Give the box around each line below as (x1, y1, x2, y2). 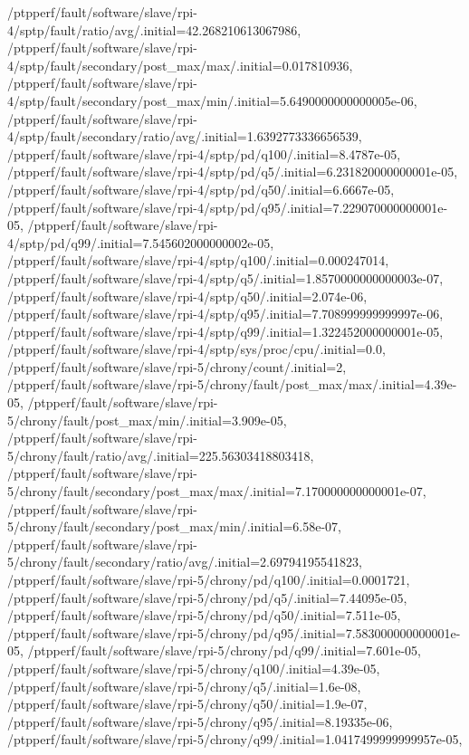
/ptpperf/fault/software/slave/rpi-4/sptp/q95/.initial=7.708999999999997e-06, (7, 304, 444, 323)
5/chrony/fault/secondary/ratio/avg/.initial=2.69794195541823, (7, 552, 362, 571)
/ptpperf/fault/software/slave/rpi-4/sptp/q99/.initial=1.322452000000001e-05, (7, 321, 444, 340)
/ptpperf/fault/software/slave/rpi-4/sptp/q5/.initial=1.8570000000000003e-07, (7, 268, 444, 287)
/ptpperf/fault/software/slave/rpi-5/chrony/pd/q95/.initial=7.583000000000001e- (7, 623, 461, 642)
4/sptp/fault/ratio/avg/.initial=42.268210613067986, (7, 20, 301, 39)
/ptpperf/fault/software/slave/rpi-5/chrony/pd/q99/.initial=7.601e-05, (27, 641, 421, 660)
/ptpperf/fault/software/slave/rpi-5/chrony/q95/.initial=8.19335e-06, (7, 712, 393, 731)
